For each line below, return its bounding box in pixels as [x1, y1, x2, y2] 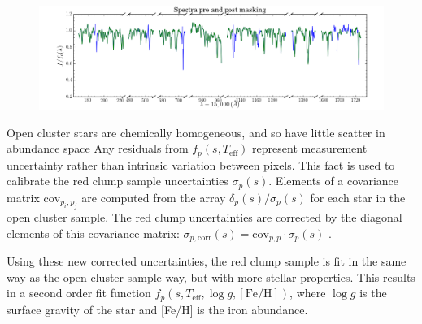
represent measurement [252, 140, 368, 157]
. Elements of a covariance [268, 172, 399, 189]
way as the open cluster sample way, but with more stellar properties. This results [7, 268, 415, 285]
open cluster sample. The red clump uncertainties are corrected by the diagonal [7, 209, 402, 226]
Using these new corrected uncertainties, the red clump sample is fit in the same [7, 253, 407, 270]
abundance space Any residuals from [7, 140, 189, 157]
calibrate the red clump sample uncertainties [7, 172, 228, 189]
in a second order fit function [7, 284, 151, 301]
